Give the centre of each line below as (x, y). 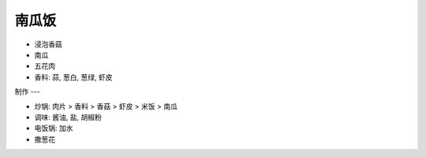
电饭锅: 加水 (54, 128)
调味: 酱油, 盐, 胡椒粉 (68, 117)
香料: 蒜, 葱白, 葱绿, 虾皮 (73, 77)
